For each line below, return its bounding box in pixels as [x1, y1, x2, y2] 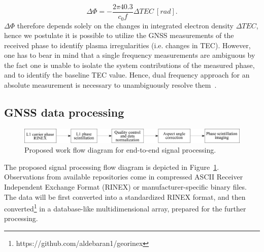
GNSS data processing [4, 104, 124, 120]
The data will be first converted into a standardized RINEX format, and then [4, 191, 246, 202]
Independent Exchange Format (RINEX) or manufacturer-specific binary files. [4, 181, 247, 192]
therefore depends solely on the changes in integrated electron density [17, 20, 234, 30]
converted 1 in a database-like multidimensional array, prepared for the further [4, 202, 246, 213]
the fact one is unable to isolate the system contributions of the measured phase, [4, 59, 255, 70]
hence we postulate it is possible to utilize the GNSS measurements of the [4, 30, 234, 41]
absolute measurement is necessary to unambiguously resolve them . [4, 80, 217, 90]
